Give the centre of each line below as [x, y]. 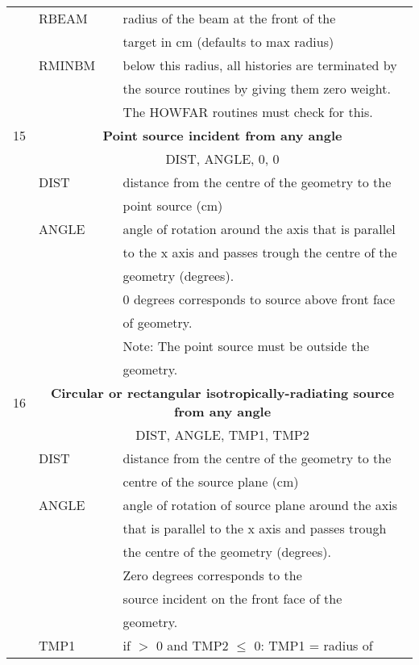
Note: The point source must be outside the [246, 346]
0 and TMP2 [192, 645]
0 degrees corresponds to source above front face [259, 299]
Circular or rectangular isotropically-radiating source [222, 393]
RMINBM [67, 65]
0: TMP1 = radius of [313, 645]
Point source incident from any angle [222, 135]
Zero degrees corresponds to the [212, 575]
